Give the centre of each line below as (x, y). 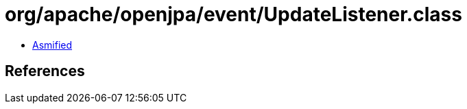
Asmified (52, 45)
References (45, 71)
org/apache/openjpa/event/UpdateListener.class (233, 14)
